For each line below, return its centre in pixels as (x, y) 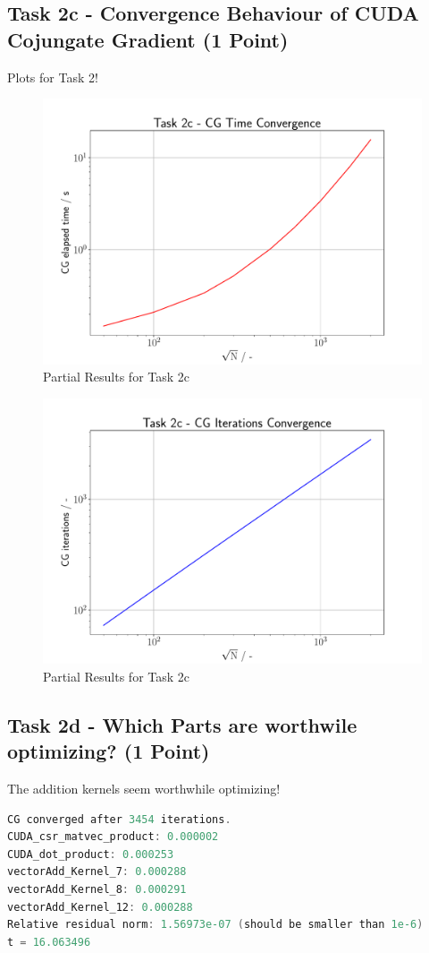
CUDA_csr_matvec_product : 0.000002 (113, 837)
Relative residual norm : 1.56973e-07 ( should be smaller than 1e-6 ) (215, 925)
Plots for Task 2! (53, 77)
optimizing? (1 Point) (109, 751)
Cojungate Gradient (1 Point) (148, 39)
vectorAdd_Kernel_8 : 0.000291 (97, 890)
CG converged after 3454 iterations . (119, 819)
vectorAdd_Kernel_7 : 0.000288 (97, 872)
